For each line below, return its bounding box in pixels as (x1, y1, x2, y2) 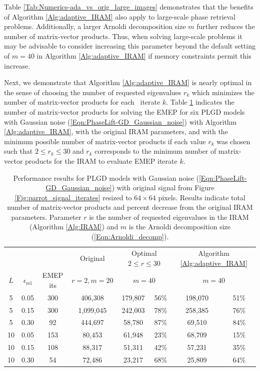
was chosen (216, 136, 250, 146)
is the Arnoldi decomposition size (128, 221, 231, 232)
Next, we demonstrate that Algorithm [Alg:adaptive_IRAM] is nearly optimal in (4, 77, 252, 88)
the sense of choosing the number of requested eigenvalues (4, 87, 181, 97)
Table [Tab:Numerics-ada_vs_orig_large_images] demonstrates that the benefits (4, 2, 253, 12)
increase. (4, 60, 30, 71)
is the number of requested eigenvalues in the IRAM (89, 211, 249, 222)
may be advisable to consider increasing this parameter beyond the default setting (4, 41, 255, 51)
